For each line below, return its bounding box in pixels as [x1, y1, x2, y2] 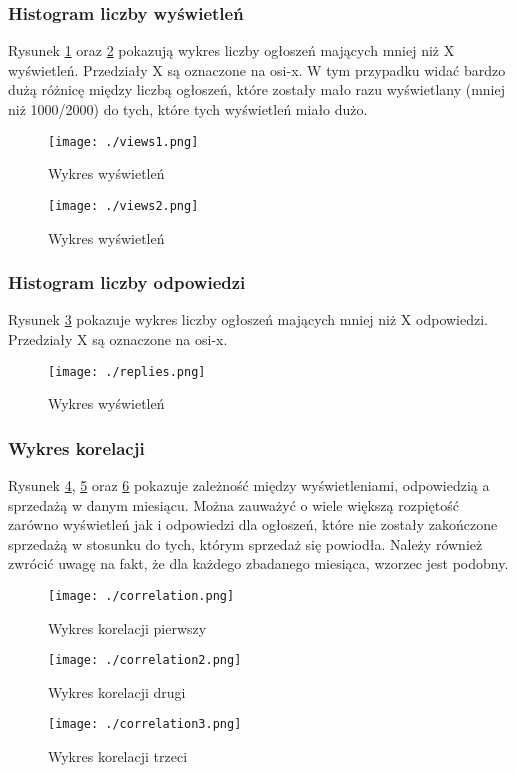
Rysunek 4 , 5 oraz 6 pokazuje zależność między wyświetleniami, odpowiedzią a [8, 474, 490, 495]
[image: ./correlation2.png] [48, 653, 242, 668]
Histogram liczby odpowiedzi [8, 270, 246, 295]
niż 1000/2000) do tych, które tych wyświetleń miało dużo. [8, 99, 368, 119]
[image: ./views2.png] [48, 198, 199, 213]
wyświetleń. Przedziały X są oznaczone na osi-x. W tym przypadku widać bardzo [8, 59, 506, 80]
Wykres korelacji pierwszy [48, 617, 207, 638]
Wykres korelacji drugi [48, 681, 186, 702]
